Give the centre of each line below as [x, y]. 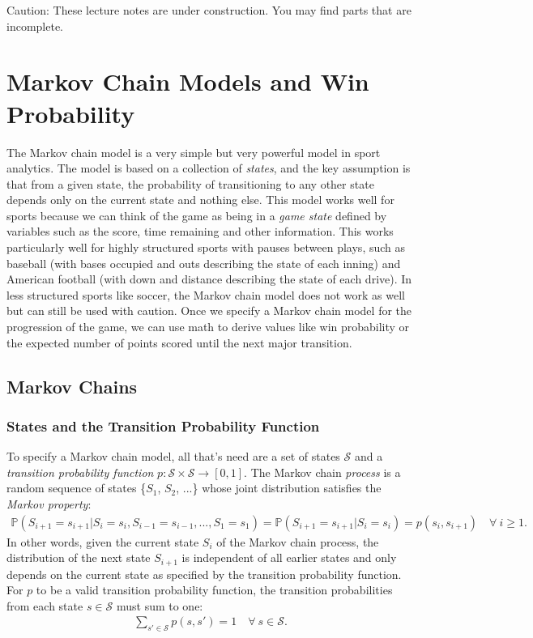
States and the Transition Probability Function [163, 425]
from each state [45, 605]
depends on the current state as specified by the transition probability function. [204, 574]
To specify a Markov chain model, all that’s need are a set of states [173, 456]
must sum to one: [160, 605]
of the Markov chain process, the [298, 541]
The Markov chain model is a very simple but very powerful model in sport [194, 152]
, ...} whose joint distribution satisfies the [279, 488]
